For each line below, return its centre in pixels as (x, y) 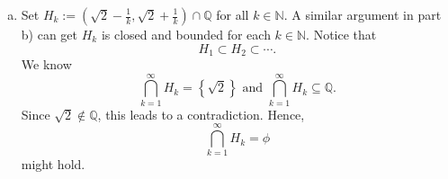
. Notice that (341, 34)
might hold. (53, 164)
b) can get (49, 34)
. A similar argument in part (363, 14)
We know (46, 64)
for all (233, 14)
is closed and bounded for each (186, 34)
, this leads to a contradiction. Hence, (201, 114)
